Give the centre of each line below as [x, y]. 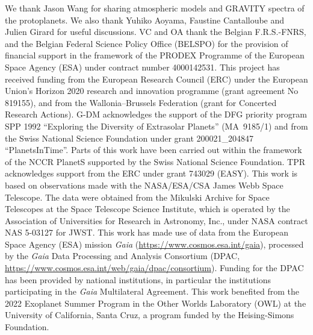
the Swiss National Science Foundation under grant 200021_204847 [129, 138]
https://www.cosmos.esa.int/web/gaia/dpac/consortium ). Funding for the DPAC [154, 268]
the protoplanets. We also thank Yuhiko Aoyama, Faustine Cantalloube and [145, 20]
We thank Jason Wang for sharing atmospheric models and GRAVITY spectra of [155, 8]
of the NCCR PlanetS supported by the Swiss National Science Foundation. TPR [155, 161]
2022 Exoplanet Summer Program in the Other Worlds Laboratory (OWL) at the [156, 303]
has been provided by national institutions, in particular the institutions [138, 279]
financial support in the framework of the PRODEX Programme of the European [155, 55]
